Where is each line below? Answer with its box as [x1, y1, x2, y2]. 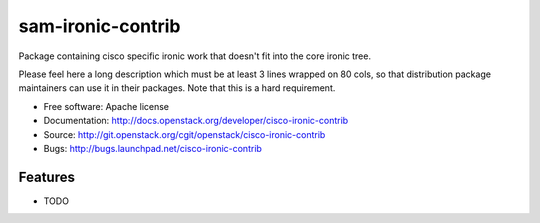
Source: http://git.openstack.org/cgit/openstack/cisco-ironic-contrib [43, 128, 326, 140]
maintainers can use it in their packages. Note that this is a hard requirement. [18, 82, 336, 94]
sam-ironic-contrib [18, 15, 181, 37]
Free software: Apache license [43, 100, 170, 112]
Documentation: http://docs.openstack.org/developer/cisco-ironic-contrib [43, 115, 349, 127]
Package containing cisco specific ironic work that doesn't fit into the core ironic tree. [18, 50, 372, 62]
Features [18, 168, 75, 185]
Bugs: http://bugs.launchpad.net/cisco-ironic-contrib [43, 142, 262, 154]
